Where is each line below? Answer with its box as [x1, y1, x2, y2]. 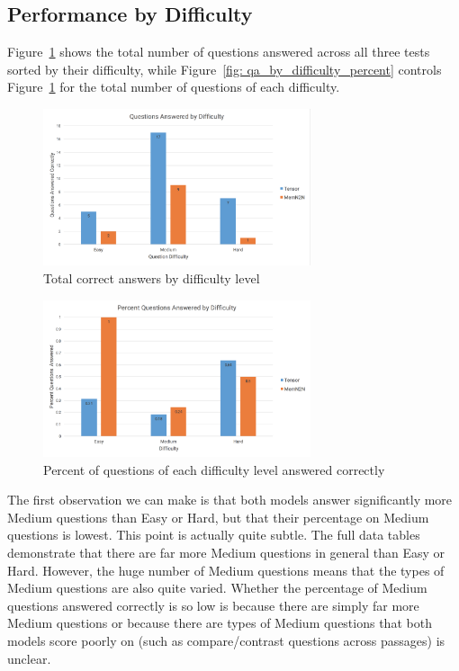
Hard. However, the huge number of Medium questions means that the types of [7, 560, 445, 579]
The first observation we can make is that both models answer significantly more [7, 490, 453, 509]
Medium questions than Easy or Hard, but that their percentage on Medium [7, 507, 429, 526]
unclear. [7, 649, 51, 667]
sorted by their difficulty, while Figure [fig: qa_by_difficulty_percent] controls [7, 59, 442, 78]
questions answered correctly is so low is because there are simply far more [7, 595, 419, 614]
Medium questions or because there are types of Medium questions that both [7, 613, 432, 632]
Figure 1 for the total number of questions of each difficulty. [7, 77, 340, 96]
